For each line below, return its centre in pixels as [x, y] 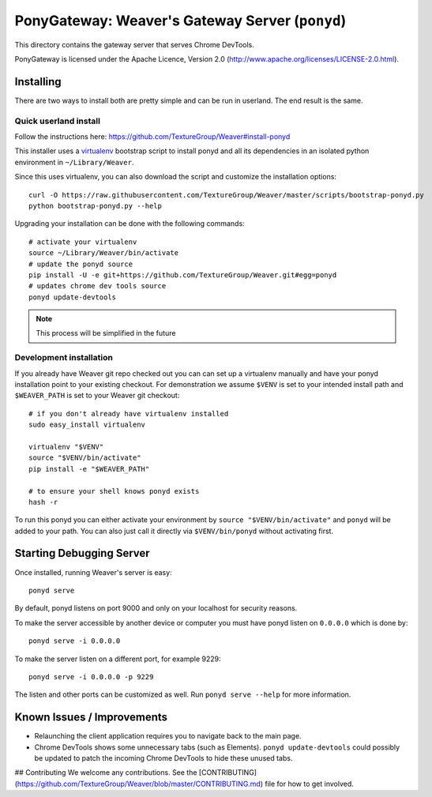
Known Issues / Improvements [91, 718]
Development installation [64, 358]
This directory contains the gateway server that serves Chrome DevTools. [134, 44]
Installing [38, 82]
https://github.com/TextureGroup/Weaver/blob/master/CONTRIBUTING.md [139, 784]
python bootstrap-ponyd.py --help [95, 206]
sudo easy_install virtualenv [87, 425]
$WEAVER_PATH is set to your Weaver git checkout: [97, 396]
